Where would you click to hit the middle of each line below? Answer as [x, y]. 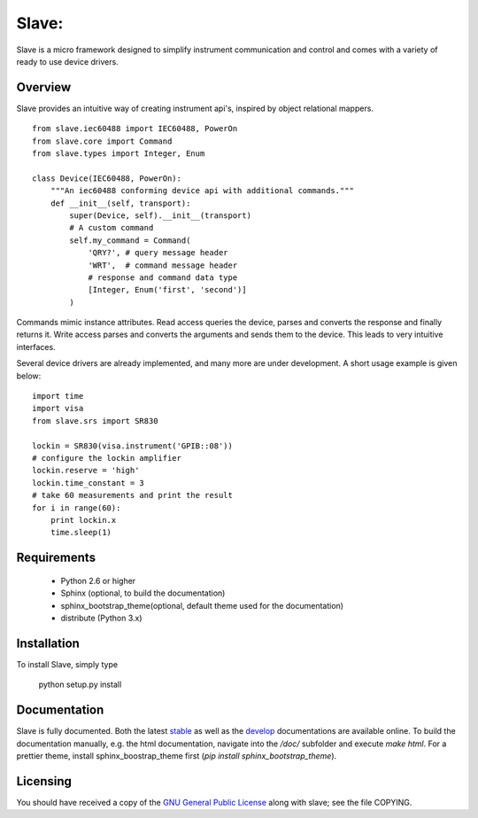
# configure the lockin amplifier [107, 458]
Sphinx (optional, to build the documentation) [143, 593]
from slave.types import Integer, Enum [119, 154]
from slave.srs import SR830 [95, 421]
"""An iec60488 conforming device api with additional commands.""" [202, 191]
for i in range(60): [77, 508]
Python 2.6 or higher [98, 580]
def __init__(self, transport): [120, 203]
